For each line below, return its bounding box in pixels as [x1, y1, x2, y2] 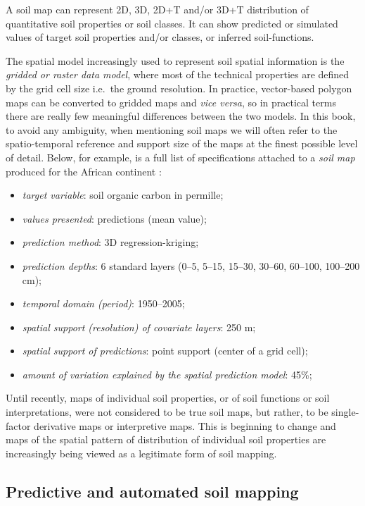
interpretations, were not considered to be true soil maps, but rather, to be [6, 405, 328, 419]
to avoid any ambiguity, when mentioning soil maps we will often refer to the [6, 122, 338, 137]
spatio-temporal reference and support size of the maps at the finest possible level [6, 136, 358, 151]
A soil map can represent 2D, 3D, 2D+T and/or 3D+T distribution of [6, 2, 309, 16]
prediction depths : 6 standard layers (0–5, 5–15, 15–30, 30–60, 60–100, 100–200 [22, 258, 360, 273]
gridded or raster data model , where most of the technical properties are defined [6, 67, 350, 82]
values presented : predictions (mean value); [22, 211, 207, 226]
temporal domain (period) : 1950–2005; [22, 296, 185, 311]
